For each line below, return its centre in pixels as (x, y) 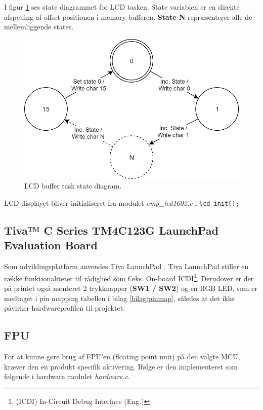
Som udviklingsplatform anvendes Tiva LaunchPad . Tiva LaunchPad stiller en (126, 266)
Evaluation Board (51, 245)
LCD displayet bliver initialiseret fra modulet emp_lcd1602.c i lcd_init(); (122, 202)
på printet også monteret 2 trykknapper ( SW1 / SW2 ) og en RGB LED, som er (131, 288)
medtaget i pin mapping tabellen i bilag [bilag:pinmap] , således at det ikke (119, 298)
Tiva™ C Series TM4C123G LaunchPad (111, 230)
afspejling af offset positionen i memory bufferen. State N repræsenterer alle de (128, 16)
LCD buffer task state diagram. (73, 186)
